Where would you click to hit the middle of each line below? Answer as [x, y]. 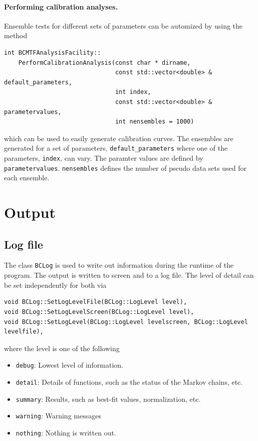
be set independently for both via [55, 285]
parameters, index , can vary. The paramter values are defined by [104, 157]
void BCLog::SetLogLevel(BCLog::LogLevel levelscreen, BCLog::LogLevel [126, 322]
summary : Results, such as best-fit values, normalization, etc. [108, 399]
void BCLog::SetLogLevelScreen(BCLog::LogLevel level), [99, 312]
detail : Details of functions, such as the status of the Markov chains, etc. [129, 381]
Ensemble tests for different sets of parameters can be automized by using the [123, 25]
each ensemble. [27, 178]
